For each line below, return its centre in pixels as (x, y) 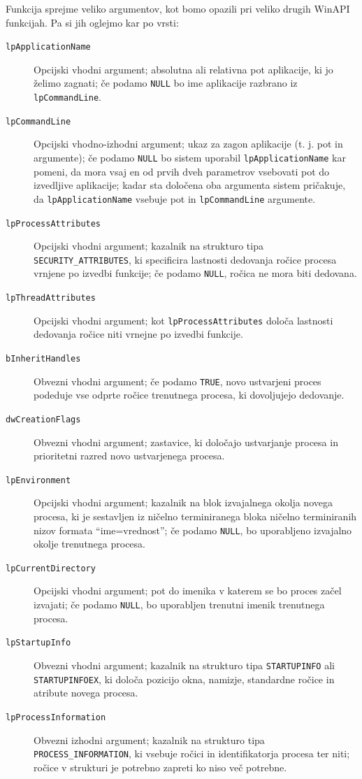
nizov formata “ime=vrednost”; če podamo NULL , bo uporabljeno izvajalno (193, 530)
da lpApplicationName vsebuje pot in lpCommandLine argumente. (175, 198)
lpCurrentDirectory (51, 568)
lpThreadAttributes (51, 298)
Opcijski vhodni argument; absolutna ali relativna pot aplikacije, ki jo (183, 69)
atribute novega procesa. (86, 693)
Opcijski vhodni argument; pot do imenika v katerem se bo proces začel (188, 591)
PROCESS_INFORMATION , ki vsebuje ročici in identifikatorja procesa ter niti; (192, 753)
